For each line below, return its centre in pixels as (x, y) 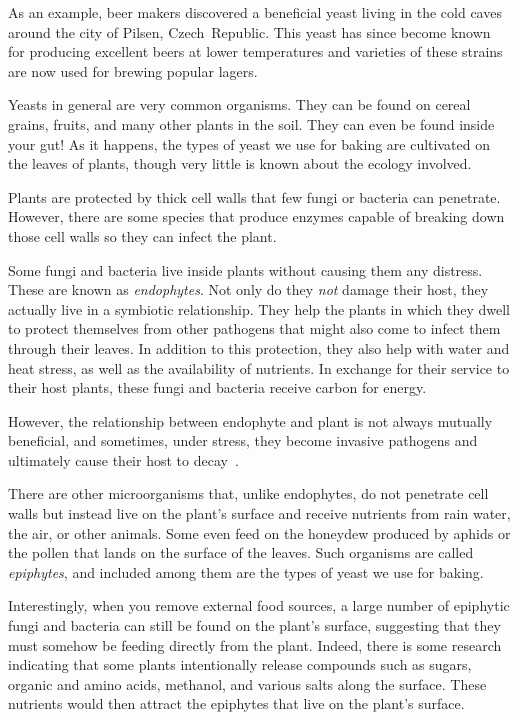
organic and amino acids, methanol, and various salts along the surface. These (247, 683)
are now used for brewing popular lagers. (133, 70)
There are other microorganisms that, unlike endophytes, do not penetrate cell (248, 493)
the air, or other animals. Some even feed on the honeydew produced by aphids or (259, 532)
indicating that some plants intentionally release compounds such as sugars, (240, 664)
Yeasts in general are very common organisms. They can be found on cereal (239, 104)
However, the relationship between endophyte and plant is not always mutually (250, 420)
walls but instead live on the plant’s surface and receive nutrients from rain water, (259, 513)
